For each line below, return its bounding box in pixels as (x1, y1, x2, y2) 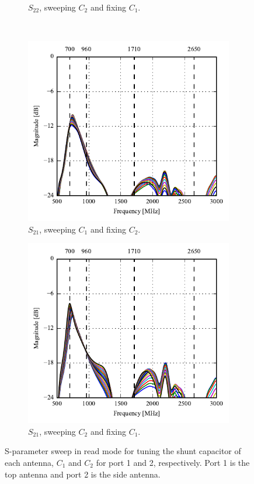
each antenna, (5, 456, 54, 468)
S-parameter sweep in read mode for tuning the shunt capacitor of (5, 445, 241, 457)
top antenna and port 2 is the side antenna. (5, 468, 161, 480)
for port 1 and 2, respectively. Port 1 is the (96, 456, 250, 468)
